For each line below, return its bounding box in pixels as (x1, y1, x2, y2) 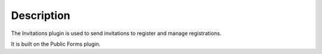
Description (11, 9, 71, 22)
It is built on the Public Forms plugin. (11, 40, 101, 47)
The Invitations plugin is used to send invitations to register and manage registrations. (11, 30, 222, 37)
